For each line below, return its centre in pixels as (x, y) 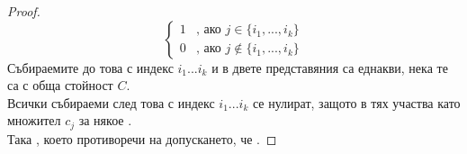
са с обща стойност (60, 85)
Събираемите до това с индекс (90, 67)
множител (34, 120)
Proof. (24, 11)
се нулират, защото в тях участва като (356, 102)
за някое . (105, 120)
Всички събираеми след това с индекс (111, 102)
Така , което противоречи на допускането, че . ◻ (142, 138)
